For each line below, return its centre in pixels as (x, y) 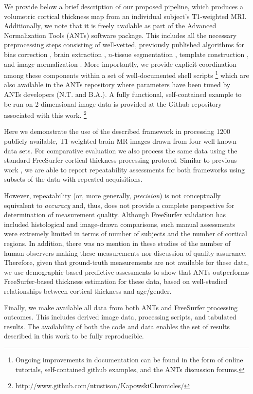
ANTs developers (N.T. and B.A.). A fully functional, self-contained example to (123, 94)
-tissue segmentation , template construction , (180, 54)
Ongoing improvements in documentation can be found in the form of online (129, 359)
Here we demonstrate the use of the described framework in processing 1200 (117, 131)
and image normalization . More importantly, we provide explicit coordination (120, 64)
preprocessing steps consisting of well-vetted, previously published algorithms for (124, 45)
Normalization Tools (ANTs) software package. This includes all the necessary (120, 35)
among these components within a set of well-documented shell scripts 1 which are (126, 74)
